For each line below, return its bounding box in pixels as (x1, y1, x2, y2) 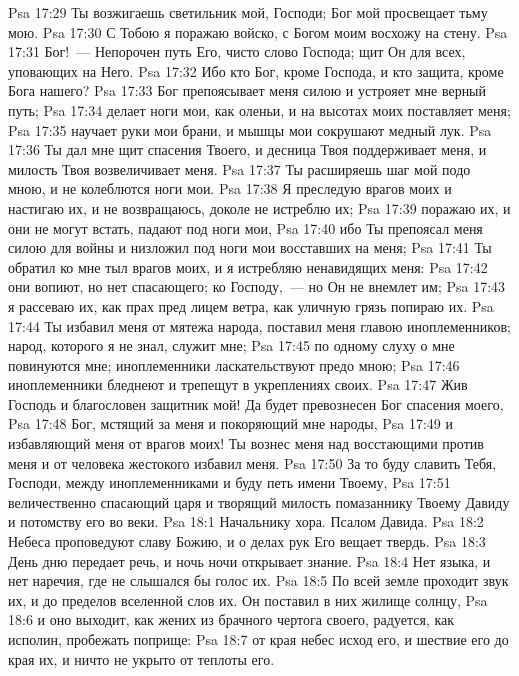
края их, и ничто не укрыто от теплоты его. (8, 648, 275, 669)
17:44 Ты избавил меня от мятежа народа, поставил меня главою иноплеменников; (8, 315, 511, 336)
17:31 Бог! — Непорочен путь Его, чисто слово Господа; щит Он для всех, (8, 41, 466, 62)
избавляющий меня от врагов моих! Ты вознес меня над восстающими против (8, 433, 484, 454)
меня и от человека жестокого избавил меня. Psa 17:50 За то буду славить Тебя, (8, 452, 497, 473)
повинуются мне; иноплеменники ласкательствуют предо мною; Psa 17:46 (8, 354, 460, 375)
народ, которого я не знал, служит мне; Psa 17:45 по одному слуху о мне (8, 335, 455, 356)
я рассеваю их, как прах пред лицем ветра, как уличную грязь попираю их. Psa (8, 295, 494, 316)
